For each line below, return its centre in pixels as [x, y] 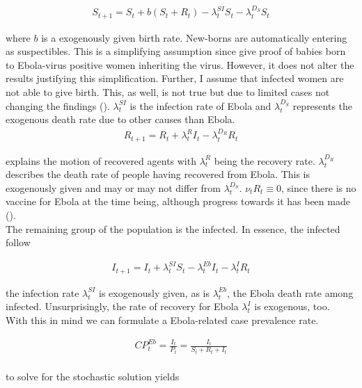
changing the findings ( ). [58, 105]
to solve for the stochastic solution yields [93, 376]
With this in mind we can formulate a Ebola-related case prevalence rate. [162, 320]
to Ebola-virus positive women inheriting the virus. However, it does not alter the [180, 64]
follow [18, 242]
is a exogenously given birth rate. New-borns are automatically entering [194, 37]
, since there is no [319, 187]
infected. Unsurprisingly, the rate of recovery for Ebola [122, 306]
